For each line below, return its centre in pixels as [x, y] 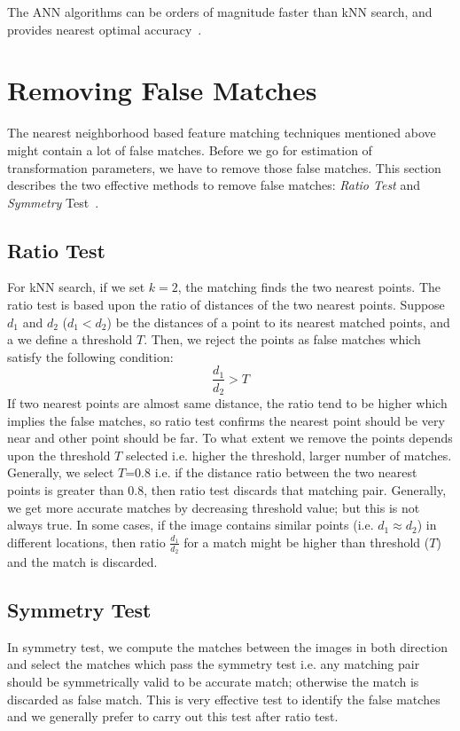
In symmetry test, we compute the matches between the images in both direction [227, 646]
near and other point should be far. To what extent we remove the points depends [230, 438]
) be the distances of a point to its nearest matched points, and [278, 322]
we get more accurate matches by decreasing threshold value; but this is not [214, 507]
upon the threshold [59, 455]
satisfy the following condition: [90, 356]
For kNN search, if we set [76, 287]
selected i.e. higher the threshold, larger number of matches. [288, 455]
